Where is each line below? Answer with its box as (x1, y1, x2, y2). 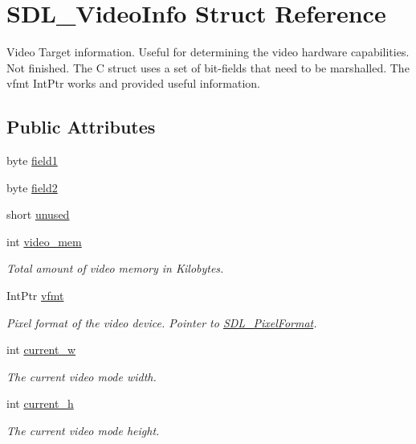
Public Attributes (6, 114, 156, 139)
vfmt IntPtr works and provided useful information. (6, 75, 260, 92)
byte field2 (6, 179, 58, 195)
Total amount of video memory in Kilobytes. (6, 260, 224, 277)
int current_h (6, 395, 74, 412)
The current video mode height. (6, 422, 160, 439)
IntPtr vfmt (6, 287, 64, 304)
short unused (6, 206, 70, 223)
